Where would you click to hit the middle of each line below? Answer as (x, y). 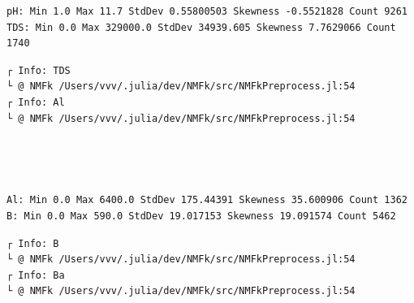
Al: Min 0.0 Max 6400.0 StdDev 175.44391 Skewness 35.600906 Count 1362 (207, 200)
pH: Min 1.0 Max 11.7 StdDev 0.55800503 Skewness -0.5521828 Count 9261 (207, 11)
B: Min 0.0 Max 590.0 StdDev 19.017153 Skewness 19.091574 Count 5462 (201, 216)
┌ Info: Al (36, 102)
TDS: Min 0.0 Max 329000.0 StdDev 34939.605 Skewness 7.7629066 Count (201, 27)
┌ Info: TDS (39, 70)
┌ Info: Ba (36, 275)
